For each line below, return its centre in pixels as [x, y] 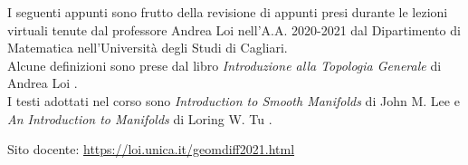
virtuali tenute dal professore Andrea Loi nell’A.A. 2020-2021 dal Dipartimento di [234, 29]
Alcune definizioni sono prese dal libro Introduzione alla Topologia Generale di [224, 65]
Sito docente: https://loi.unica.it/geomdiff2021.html [151, 149]
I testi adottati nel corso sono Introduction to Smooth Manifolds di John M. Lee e [234, 100]
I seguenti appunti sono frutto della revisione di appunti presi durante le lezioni [228, 12]
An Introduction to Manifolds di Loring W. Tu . [140, 118]
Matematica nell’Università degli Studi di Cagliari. [148, 48]
